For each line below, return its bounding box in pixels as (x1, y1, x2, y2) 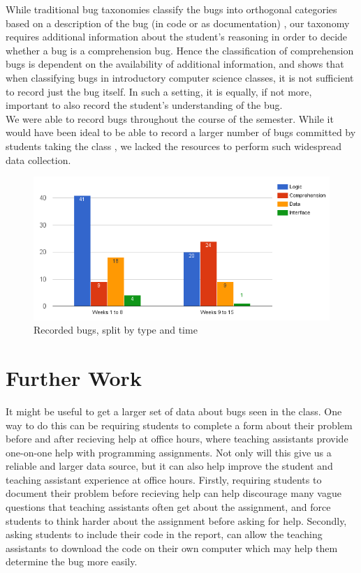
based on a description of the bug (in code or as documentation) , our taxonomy (6, 15, 350, 30)
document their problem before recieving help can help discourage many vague (6, 486, 341, 500)
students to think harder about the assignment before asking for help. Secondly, (6, 513, 347, 528)
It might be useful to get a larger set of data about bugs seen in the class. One (6, 403, 342, 418)
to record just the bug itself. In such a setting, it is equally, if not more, (6, 84, 312, 98)
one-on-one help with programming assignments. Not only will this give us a (6, 445, 332, 459)
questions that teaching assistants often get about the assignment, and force (6, 500, 331, 514)
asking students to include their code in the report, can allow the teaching (6, 527, 323, 542)
